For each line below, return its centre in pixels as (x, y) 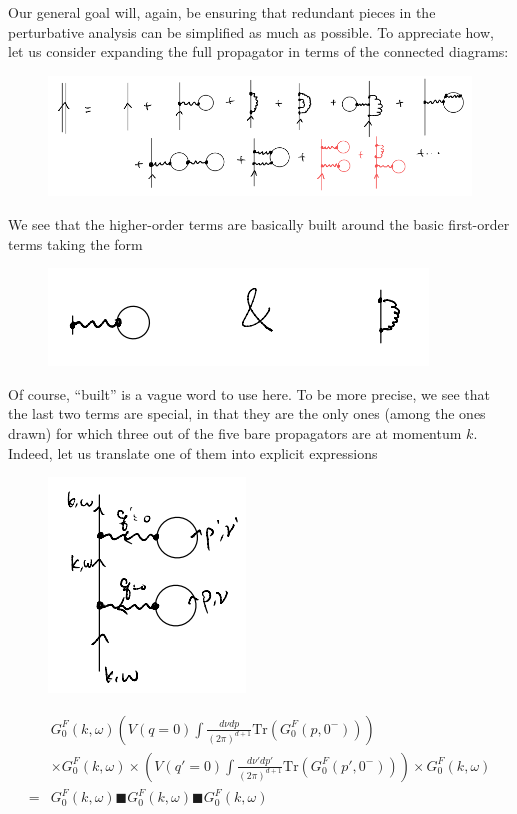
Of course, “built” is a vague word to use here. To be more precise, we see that (249, 393)
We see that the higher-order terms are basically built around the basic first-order (259, 224)
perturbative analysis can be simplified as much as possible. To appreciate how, (251, 31)
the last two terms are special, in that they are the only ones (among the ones (247, 413)
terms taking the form (75, 243)
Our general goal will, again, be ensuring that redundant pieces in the (222, 12)
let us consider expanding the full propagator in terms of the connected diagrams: (258, 51)
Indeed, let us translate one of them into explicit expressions (193, 452)
